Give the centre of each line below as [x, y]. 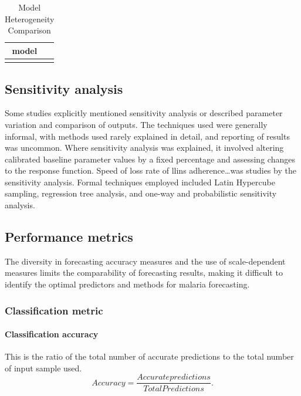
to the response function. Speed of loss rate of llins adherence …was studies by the [151, 170]
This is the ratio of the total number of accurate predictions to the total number [149, 356]
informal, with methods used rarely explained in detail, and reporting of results [147, 136]
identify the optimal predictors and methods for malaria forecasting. [127, 284]
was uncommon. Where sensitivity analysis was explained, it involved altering [144, 148]
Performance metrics [69, 237]
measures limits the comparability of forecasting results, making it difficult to [144, 273]
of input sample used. [43, 368]
